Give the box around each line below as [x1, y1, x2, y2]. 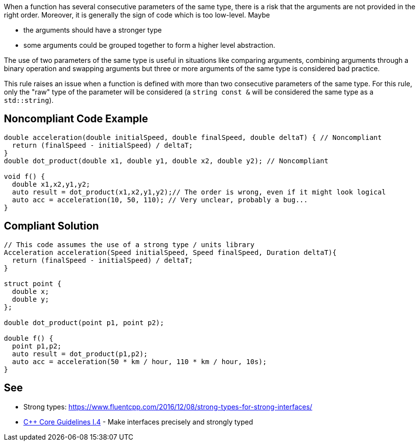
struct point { [4, 279, 62, 288]
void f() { [4, 172, 45, 180]
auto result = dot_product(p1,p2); [12, 349, 148, 358]
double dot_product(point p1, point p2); [4, 318, 164, 327]
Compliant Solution [4, 220, 99, 232]
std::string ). [4, 96, 54, 104]
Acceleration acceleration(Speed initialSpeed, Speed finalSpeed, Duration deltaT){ [4, 248, 337, 256]
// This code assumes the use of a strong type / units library [4, 240, 255, 249]
